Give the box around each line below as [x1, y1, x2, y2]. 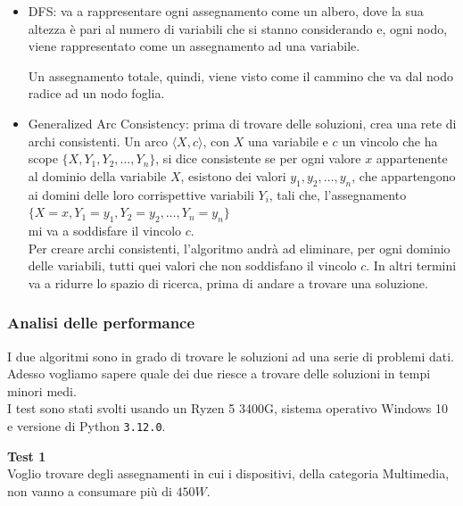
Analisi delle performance [7, 311, 195, 334]
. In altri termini [366, 256, 457, 275]
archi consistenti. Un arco [28, 131, 168, 150]
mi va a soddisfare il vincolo [28, 220, 182, 239]
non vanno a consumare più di [7, 481, 172, 500]
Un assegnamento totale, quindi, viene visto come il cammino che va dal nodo [28, 66, 453, 85]
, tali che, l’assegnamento [269, 185, 407, 203]
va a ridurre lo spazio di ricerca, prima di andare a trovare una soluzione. [28, 273, 428, 292]
